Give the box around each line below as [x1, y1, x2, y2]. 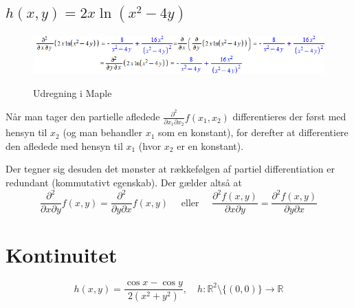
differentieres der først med [232, 109, 346, 124]
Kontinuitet [5, 241, 118, 269]
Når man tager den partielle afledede [5, 109, 160, 124]
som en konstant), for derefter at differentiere [157, 125, 349, 140]
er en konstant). [177, 138, 244, 153]
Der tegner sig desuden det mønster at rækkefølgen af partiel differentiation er [5, 162, 335, 176]
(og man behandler [63, 125, 142, 140]
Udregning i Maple [33, 85, 112, 100]
